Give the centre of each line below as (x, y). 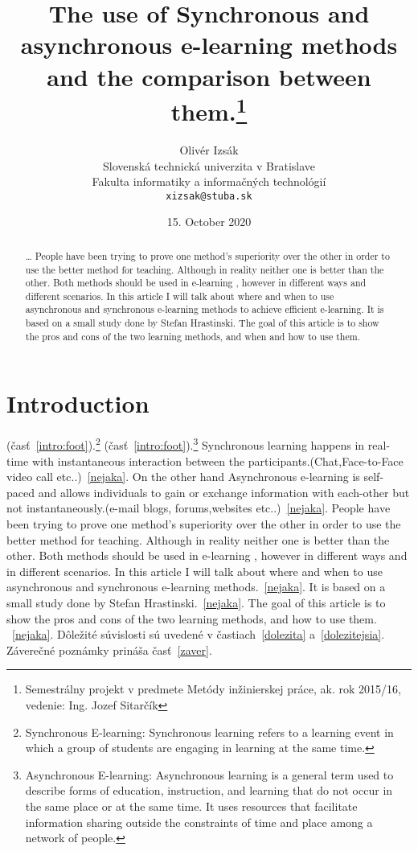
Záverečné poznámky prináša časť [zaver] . (109, 650)
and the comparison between (209, 76)
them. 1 (209, 109)
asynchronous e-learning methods (209, 45)
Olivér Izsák (209, 150)
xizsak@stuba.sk (209, 196)
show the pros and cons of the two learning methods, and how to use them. (192, 618)
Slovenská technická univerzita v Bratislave (209, 165)
